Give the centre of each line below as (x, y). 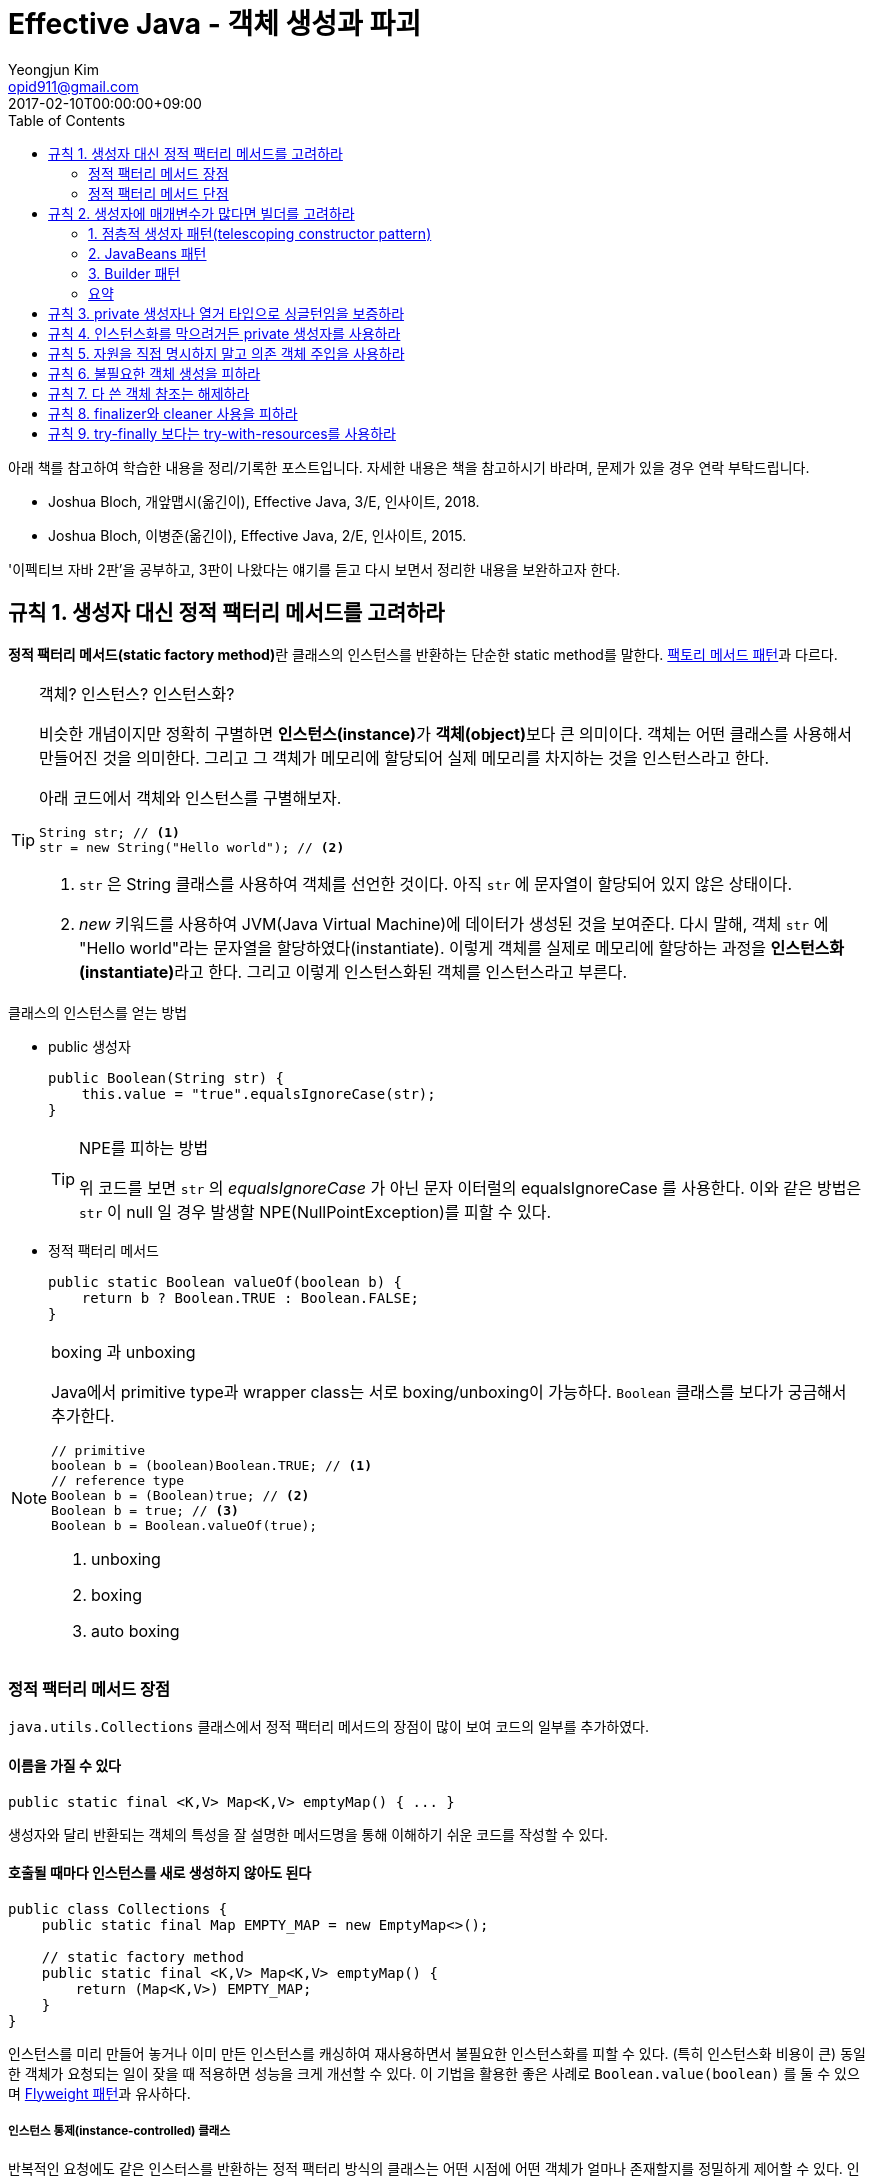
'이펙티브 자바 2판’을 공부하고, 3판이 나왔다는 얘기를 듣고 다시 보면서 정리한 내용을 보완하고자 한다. (314, 569)
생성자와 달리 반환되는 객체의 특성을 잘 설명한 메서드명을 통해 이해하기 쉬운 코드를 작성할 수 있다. (308, 1834)
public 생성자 (89, 1046)
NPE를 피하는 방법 (144, 1147)
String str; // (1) (109, 832)
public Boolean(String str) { (166, 1077)
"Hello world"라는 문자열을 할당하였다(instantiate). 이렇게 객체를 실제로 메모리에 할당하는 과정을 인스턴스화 (462, 947)
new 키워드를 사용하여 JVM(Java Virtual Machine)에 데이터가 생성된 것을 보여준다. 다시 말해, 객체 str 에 (454, 923)
